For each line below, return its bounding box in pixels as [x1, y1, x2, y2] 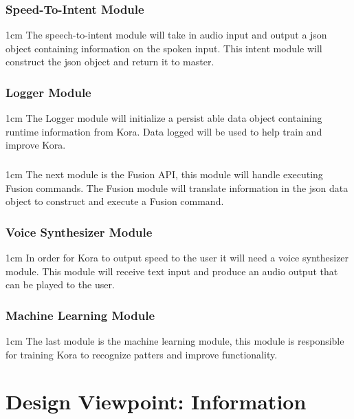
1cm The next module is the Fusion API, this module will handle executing [5, 166, 323, 181]
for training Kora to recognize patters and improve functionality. [5, 347, 278, 361]
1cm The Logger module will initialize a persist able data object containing [5, 111, 322, 125]
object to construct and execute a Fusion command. [5, 194, 224, 208]
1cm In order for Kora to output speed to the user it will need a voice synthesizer [5, 250, 349, 264]
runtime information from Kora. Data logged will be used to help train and [5, 124, 322, 138]
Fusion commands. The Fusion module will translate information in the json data [5, 180, 349, 195]
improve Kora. [5, 138, 66, 152]
